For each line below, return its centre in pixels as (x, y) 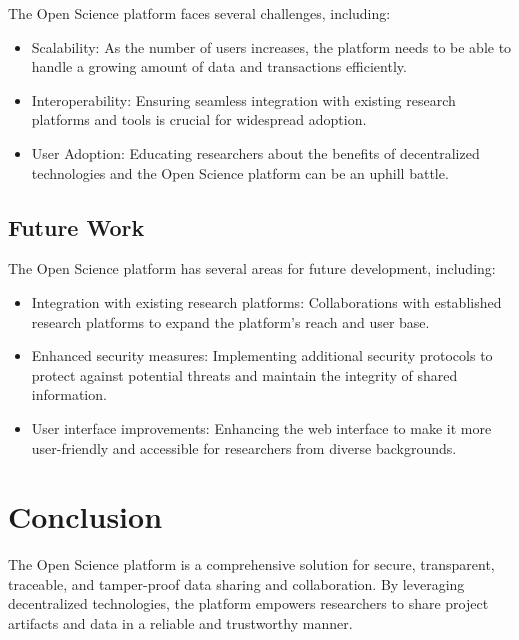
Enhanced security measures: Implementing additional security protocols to (262, 355)
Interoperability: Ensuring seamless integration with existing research (243, 99)
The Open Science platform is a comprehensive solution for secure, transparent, (251, 564)
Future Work (76, 226)
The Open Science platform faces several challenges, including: (199, 13)
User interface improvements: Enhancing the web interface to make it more (261, 427)
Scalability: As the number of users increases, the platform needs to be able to (271, 46)
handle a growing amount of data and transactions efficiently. (219, 66)
